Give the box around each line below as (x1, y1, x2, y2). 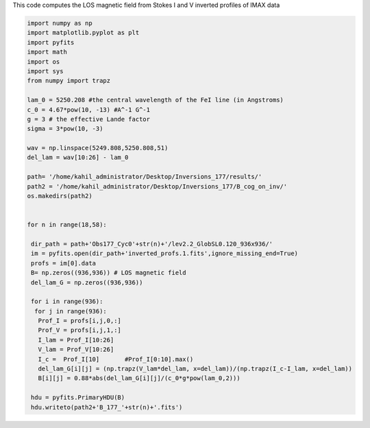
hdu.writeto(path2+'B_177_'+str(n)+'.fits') (31, 403, 183, 411)
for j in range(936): (34, 307, 108, 315)
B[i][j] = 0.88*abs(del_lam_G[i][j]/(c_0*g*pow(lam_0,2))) (38, 374, 241, 382)
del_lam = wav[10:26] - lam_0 (27, 154, 129, 161)
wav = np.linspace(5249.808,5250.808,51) (27, 144, 169, 152)
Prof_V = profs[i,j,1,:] (38, 326, 121, 334)
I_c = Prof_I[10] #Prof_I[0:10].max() (38, 355, 194, 363)
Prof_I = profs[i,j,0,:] (38, 317, 121, 325)
